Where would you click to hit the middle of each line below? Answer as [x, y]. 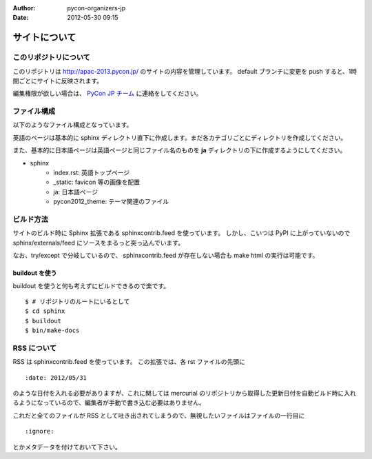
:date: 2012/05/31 [56, 378]
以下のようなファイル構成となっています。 [73, 125]
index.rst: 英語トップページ [92, 173]
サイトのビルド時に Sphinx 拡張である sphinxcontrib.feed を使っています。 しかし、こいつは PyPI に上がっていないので [182, 233]
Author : [24, 8]
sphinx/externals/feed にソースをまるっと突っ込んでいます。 [99, 243]
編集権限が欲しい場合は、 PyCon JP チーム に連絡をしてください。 [107, 94]
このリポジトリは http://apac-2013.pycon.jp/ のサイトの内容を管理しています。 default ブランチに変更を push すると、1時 [185, 71]
